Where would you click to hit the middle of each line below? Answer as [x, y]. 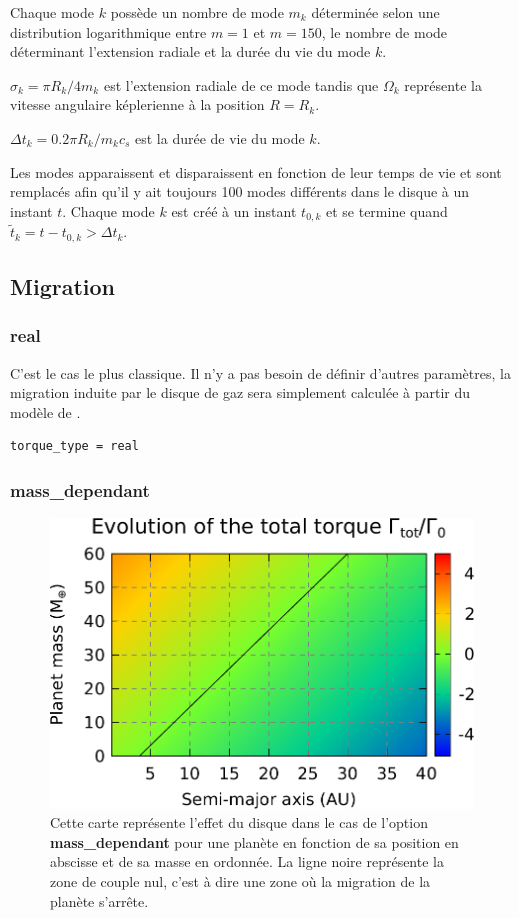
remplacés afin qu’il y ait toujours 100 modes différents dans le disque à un [240, 191]
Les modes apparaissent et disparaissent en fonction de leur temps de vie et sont [256, 171]
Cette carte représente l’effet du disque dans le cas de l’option [239, 822]
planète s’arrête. [99, 900]
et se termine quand [386, 210]
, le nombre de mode [384, 31]
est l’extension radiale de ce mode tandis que [241, 84]
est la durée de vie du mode [220, 137]
